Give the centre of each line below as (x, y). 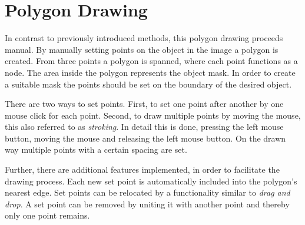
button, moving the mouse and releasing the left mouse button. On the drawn (145, 138)
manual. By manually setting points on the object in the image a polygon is (142, 49)
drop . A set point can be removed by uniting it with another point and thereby (147, 204)
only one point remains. (47, 215)
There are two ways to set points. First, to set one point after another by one (144, 104)
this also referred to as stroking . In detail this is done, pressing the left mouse (144, 127)
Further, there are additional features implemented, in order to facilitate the (142, 169)
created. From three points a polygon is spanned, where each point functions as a (151, 61)
